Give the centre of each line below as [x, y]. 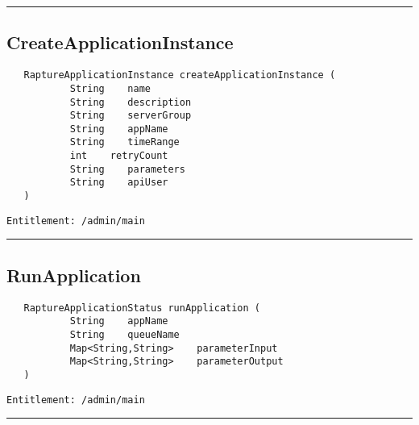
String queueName [124, 334]
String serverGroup [131, 116]
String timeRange [124, 142]
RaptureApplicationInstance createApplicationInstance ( [180, 75]
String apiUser [119, 183]
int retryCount [119, 156]
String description [131, 102]
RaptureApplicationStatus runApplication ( [142, 308]
